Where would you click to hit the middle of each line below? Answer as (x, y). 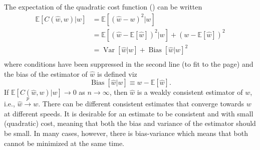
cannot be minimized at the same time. (64, 143)
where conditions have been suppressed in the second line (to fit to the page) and (129, 64)
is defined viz (117, 73)
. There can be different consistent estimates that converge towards (141, 104)
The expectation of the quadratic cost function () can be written (103, 7)
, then (118, 92)
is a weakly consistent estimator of (190, 92)
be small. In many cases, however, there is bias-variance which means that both (126, 133)
